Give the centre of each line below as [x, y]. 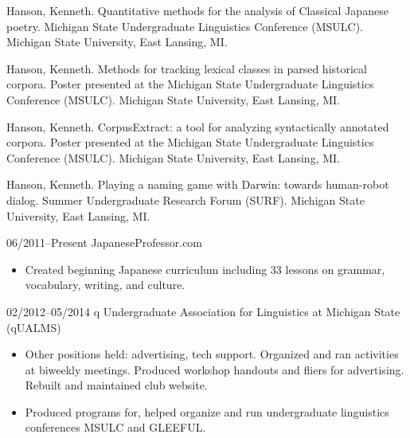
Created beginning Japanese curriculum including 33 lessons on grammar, [205, 269]
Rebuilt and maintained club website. [116, 385]
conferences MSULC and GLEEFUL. [115, 427]
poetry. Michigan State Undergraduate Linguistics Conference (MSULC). [185, 26]
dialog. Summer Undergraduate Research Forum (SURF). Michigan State [185, 199]
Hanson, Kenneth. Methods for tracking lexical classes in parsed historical [187, 68]
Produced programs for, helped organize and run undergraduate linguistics [207, 411]
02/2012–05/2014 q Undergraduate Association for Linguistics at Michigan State [203, 311]
